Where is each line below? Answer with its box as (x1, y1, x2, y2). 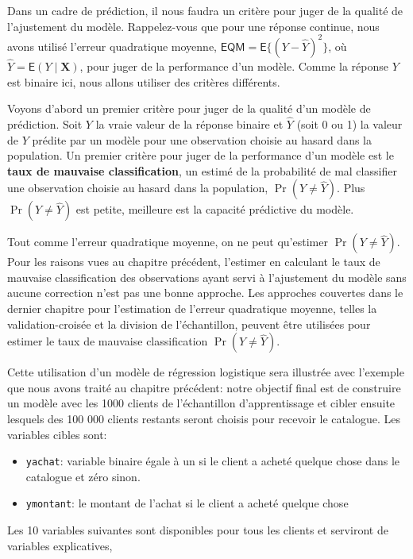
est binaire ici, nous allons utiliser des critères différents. (7, 73, 280, 90)
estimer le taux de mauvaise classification (7, 333, 208, 349)
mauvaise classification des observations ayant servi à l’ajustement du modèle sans (7, 268, 407, 285)
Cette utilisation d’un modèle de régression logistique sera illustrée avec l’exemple (7, 364, 404, 380)
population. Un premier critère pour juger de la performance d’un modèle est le (7, 147, 394, 164)
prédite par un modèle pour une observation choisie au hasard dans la (32, 131, 372, 148)
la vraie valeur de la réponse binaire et (95, 115, 284, 132)
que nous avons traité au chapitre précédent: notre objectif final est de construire (7, 379, 401, 395)
